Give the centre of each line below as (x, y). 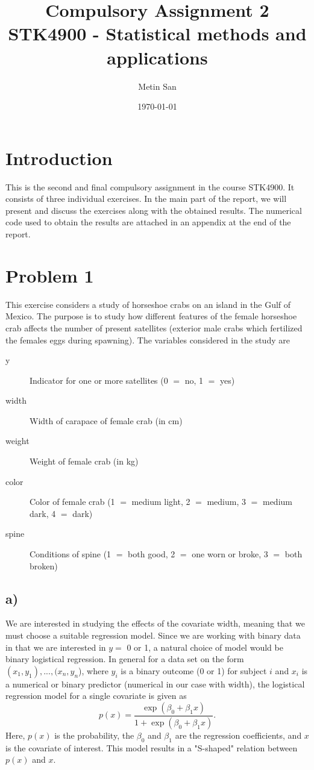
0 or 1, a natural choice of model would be (205, 647)
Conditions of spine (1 (71, 554)
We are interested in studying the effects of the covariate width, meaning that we (155, 623)
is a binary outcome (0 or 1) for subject (194, 670)
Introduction (59, 158)
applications (157, 57)
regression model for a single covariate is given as (96, 696)
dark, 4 (43, 513)
